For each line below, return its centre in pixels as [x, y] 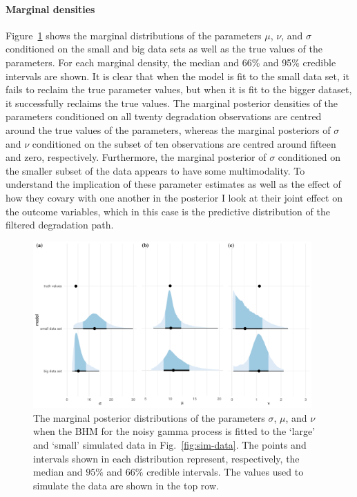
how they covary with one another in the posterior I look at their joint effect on [174, 197]
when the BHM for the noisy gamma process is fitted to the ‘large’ [174, 431]
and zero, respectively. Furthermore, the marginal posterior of [136, 157]
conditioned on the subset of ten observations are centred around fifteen [184, 143]
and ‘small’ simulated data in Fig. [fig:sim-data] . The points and [170, 445]
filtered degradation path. [60, 225]
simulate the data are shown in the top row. [126, 485]
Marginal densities [50, 9]
